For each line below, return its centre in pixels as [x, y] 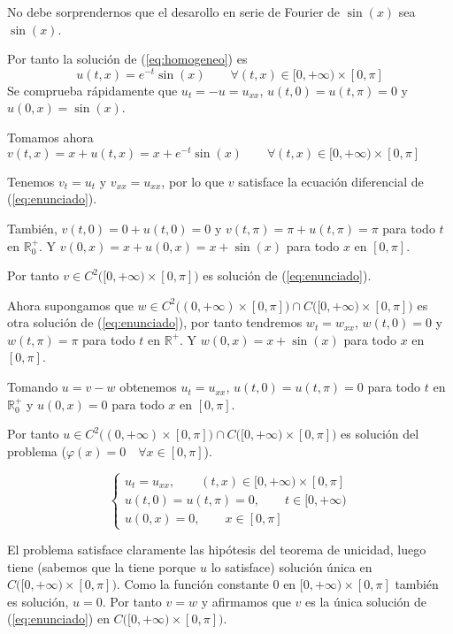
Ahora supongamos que [70, 305]
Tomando [33, 387]
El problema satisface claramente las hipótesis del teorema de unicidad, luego [217, 550]
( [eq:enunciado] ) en [58, 619]
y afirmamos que [246, 601]
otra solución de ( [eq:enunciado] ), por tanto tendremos [155, 322]
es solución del [380, 434]
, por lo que [193, 181]
